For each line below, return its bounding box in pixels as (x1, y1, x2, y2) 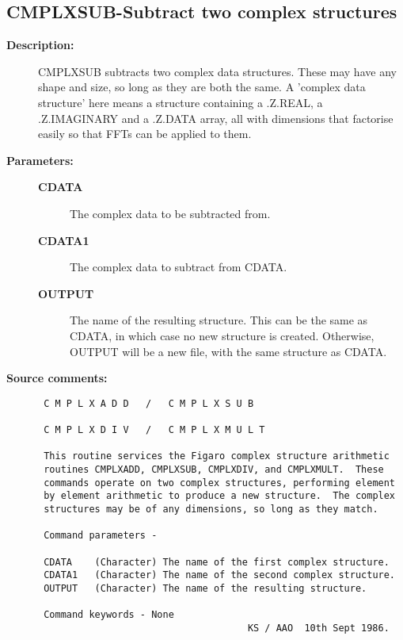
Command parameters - (44, 530, 158, 542)
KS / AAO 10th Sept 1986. (247, 622, 390, 634)
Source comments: (6, 370, 108, 386)
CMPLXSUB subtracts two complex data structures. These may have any (38, 63, 397, 79)
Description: (6, 36, 74, 53)
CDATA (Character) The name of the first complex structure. (44, 556, 390, 568)
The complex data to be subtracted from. (70, 205, 271, 221)
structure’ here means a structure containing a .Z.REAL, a (38, 94, 323, 110)
